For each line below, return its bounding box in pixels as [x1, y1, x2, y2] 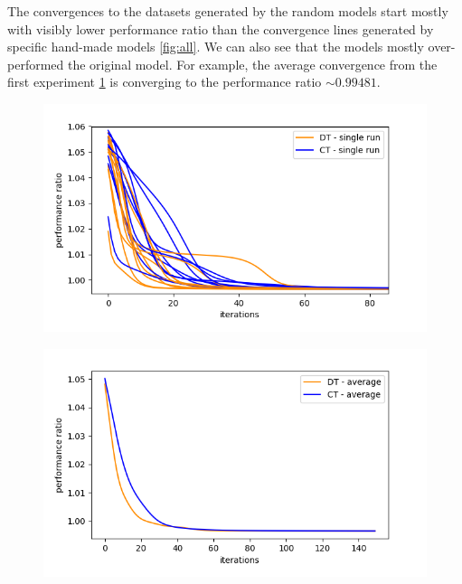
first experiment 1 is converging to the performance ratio [7, 72, 322, 91]
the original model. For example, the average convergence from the [67, 54, 438, 73]
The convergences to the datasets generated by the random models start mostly [7, 2, 448, 20]
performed [7, 54, 64, 73]
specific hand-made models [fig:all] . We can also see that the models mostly [7, 37, 424, 56]
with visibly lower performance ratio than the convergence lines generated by [7, 19, 434, 38]
